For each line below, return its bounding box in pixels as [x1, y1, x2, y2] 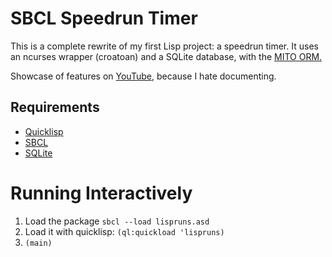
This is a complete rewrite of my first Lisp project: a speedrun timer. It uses [10, 40, 319, 52]
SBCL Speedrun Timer [10, 7, 198, 30]
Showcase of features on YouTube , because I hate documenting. [10, 70, 277, 82]
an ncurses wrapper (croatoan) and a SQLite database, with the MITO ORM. [10, 50, 323, 62]
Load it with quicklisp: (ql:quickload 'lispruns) [24, 225, 225, 237]
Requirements [10, 99, 100, 116]
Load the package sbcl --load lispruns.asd [24, 215, 210, 227]
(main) [24, 238, 53, 248]
